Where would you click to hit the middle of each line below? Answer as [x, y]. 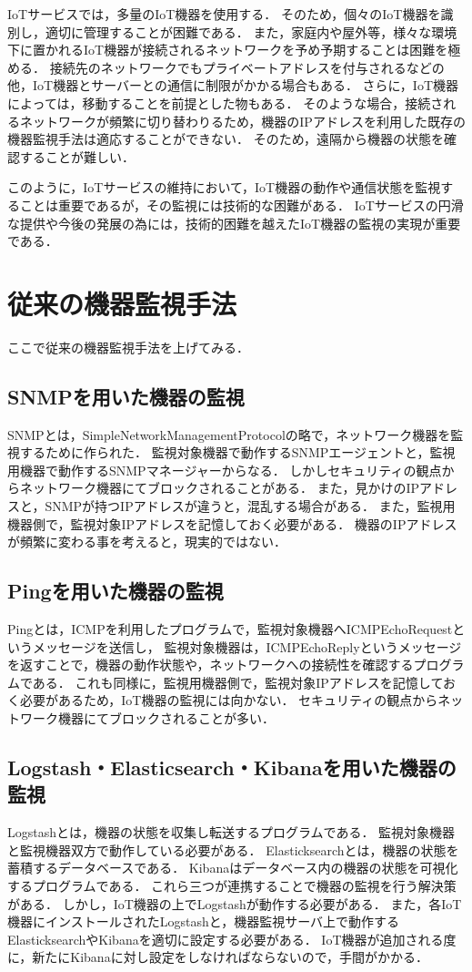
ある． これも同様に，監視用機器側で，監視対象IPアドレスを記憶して [238, 682]
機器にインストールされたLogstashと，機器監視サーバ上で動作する [204, 921]
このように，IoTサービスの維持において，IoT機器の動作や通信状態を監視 [224, 187]
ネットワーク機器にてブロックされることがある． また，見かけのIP [219, 488]
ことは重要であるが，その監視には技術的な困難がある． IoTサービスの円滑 [241, 205]
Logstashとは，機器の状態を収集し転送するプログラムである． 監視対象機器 [231, 832]
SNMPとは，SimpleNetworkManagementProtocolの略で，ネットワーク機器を [229, 434]
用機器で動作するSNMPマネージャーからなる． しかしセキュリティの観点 [225, 470]
